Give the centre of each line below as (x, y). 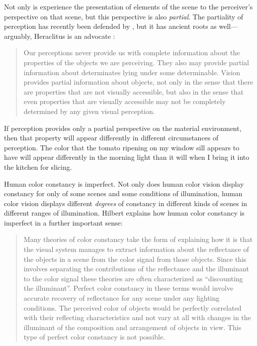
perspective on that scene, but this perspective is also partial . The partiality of (124, 16)
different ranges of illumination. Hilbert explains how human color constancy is (124, 213)
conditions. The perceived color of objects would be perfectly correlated (132, 307)
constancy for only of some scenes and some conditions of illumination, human (123, 193)
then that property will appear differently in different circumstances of (111, 138)
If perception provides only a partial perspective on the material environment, (123, 128)
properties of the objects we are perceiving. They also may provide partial (136, 62)
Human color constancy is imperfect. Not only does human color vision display (124, 183)
